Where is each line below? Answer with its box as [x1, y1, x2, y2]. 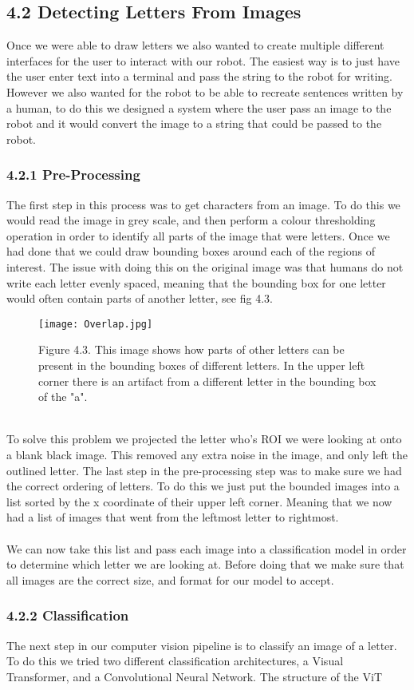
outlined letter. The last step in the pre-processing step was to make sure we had [6, 462, 402, 478]
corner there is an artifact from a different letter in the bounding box [38, 372, 377, 389]
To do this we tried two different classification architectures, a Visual [6, 652, 344, 669]
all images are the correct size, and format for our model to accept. [6, 571, 334, 588]
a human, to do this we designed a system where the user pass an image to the [6, 99, 392, 116]
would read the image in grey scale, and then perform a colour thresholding [6, 212, 376, 228]
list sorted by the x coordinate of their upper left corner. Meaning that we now [6, 493, 392, 510]
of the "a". [38, 388, 88, 405]
